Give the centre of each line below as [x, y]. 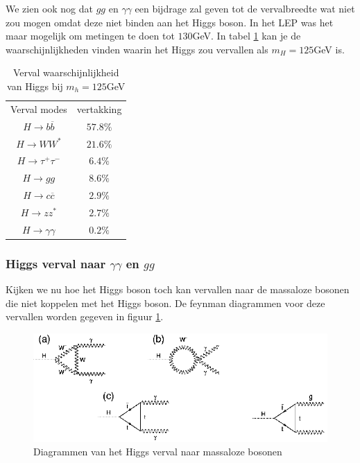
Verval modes [39, 108]
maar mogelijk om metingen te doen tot [90, 36]
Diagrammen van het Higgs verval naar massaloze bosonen [158, 452]
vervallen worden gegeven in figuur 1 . [85, 316]
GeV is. [329, 49]
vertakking [99, 108]
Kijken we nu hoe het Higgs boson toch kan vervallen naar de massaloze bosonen [178, 289]
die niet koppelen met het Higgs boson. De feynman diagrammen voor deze [165, 303]
